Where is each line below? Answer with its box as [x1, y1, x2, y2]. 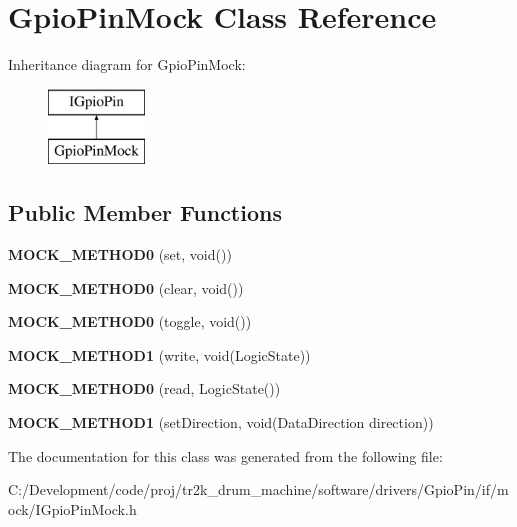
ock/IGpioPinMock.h [8, 498, 137, 519]
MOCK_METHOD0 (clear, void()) [8, 277, 244, 298]
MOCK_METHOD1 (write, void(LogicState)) [8, 344, 311, 365]
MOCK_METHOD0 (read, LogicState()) [8, 378, 281, 399]
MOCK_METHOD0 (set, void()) [8, 244, 232, 265]
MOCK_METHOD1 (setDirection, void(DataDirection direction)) [8, 412, 434, 433]
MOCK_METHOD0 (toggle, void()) [8, 311, 252, 332]
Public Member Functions [8, 197, 282, 228]
